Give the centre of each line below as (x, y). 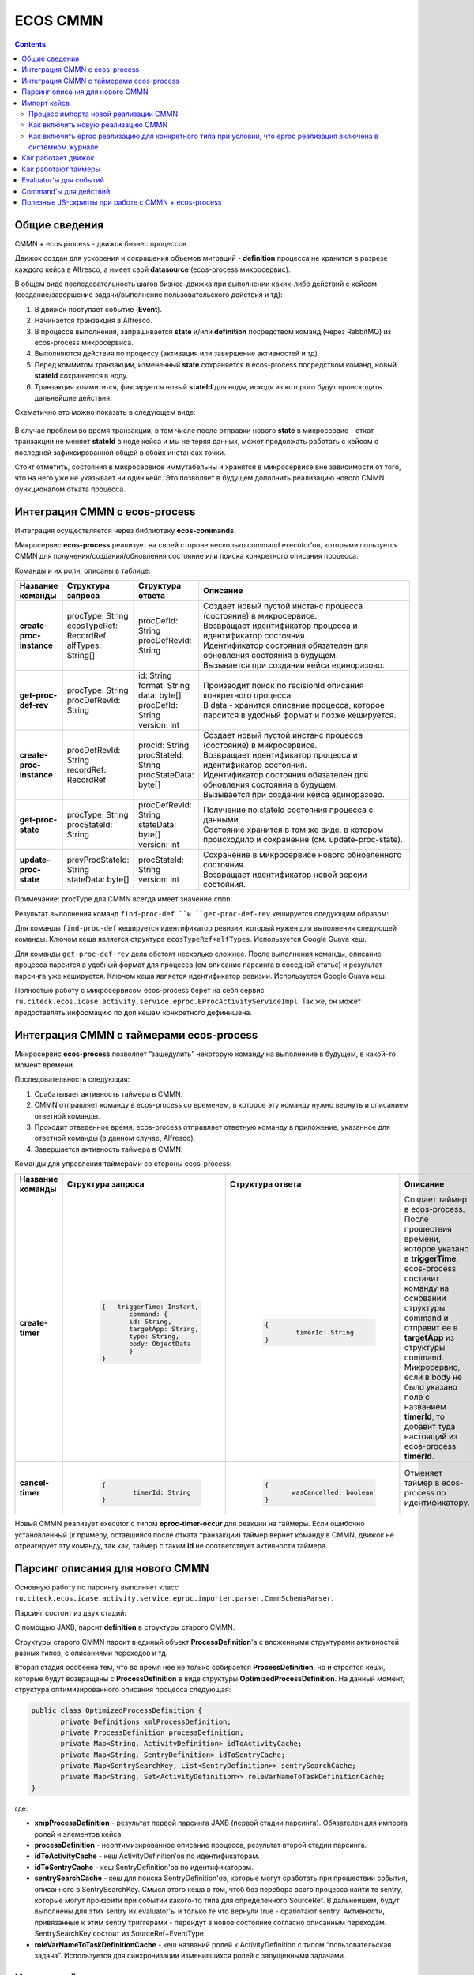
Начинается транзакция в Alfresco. (94, 321)
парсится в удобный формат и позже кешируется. (299, 715)
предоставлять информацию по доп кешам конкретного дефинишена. (134, 1012)
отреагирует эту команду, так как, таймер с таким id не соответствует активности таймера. (171, 1546)
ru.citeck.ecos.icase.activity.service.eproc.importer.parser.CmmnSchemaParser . (174, 1598)
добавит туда (430, 1426)
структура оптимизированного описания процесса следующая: (123, 1690)
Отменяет (423, 1473)
